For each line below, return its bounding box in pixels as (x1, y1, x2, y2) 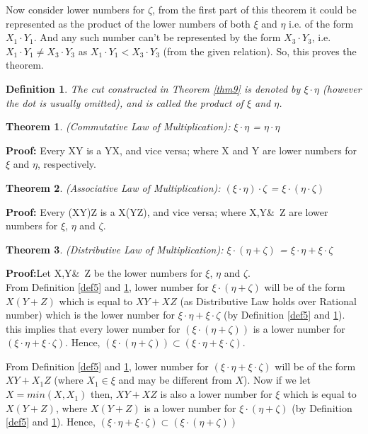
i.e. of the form (289, 16, 354, 30)
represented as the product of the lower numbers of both (6, 16, 251, 30)
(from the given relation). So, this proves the (163, 43, 357, 58)
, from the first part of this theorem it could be (152, 2, 357, 16)
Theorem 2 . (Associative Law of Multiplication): (6, 180, 221, 195)
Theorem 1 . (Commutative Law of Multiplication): (6, 119, 231, 134)
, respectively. (38, 156, 96, 171)
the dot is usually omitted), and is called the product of (6, 95, 243, 110)
